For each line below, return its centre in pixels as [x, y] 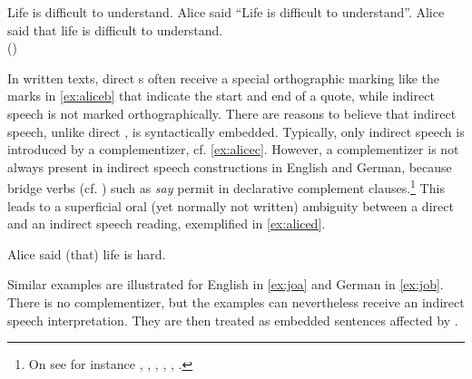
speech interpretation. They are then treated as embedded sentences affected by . [233, 320]
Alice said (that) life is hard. [87, 253]
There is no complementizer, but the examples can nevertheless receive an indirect [236, 301]
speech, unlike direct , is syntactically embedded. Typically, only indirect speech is [236, 131]
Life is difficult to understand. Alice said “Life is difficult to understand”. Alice [226, 12]
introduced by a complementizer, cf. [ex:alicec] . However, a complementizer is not [233, 149]
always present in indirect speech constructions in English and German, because [230, 166]
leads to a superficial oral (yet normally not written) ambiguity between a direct [231, 205]
